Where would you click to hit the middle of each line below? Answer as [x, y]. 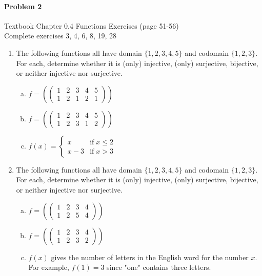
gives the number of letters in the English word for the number [150, 257]
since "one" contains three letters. [159, 267]
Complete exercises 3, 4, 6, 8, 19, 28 [61, 36]
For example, [49, 267]
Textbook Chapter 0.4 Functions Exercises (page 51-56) [92, 25]
